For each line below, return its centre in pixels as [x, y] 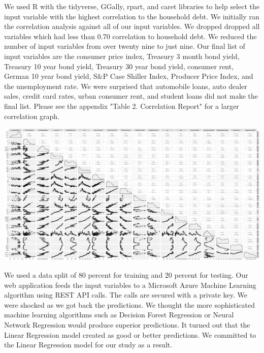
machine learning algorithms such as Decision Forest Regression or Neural [119, 315]
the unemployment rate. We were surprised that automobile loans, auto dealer [126, 86]
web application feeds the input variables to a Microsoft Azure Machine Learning [130, 285]
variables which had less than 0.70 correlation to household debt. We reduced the [130, 36]
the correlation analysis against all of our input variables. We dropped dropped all [132, 26]
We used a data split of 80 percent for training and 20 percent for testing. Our [126, 275]
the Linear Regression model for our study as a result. [88, 345]
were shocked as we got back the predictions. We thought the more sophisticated [129, 304]
